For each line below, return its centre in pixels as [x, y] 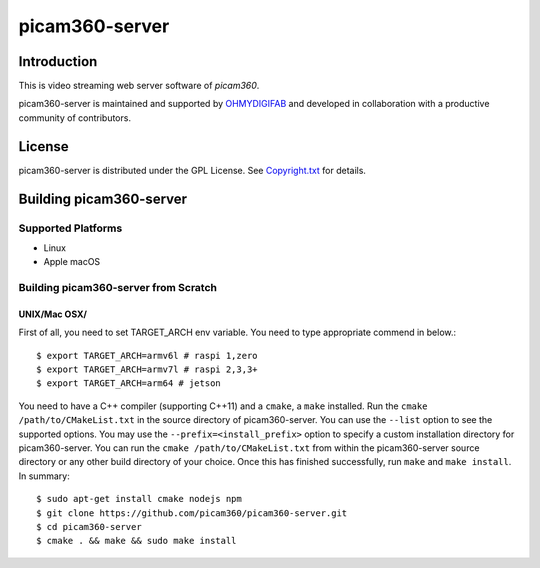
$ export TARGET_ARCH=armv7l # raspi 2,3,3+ [147, 369]
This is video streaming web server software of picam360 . [139, 86]
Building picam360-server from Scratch [117, 288]
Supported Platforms [70, 228]
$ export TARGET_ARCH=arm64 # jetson [129, 383]
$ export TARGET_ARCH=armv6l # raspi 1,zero [147, 355]
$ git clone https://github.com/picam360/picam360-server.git [192, 513]
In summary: [44, 476]
